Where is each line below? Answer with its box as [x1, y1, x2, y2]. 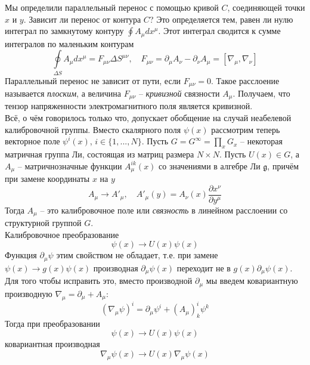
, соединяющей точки [227, 1, 305, 13]
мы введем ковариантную [206, 274, 298, 287]
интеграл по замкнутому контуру [5, 24, 124, 37]
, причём [267, 159, 299, 172]
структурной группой [5, 216, 82, 229]
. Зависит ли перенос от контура [23, 13, 141, 25]
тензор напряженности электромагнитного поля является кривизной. [5, 100, 253, 112]
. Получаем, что [232, 87, 290, 100]
